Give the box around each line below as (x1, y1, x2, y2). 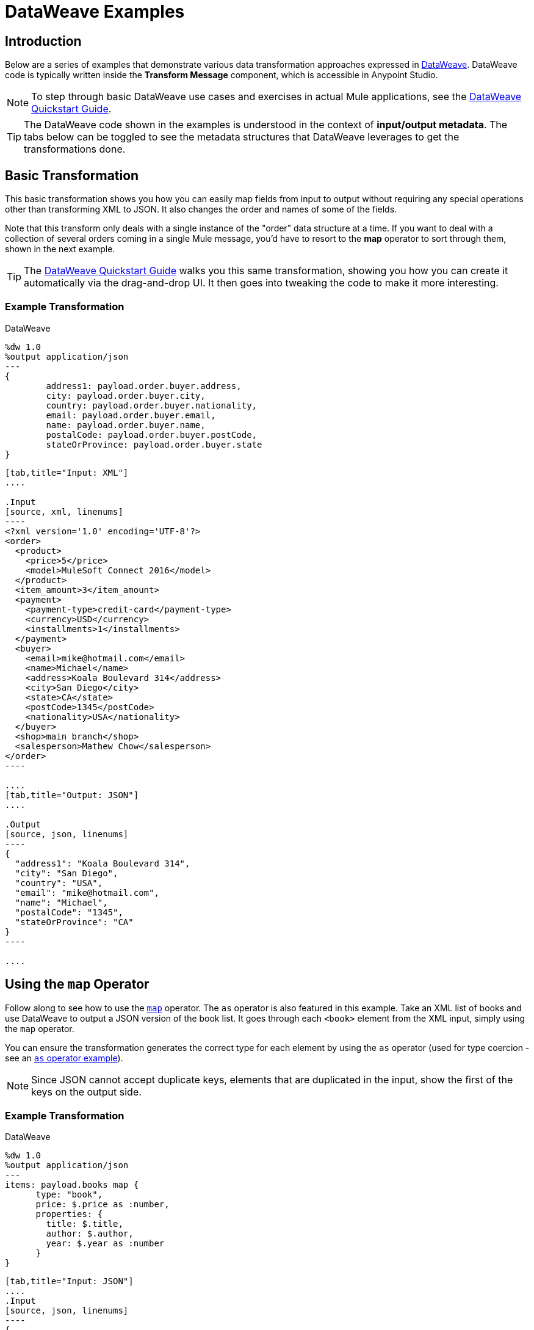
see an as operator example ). (5, 1052, 123, 1063)
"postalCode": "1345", (15, 907, 123, 917)
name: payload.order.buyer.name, (46, 420, 206, 430)
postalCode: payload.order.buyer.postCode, (46, 429, 258, 440)
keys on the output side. (31, 1085, 142, 1098)
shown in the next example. (5, 244, 115, 255)
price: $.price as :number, (35, 1199, 170, 1210)
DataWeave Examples (5, 1, 185, 22)
